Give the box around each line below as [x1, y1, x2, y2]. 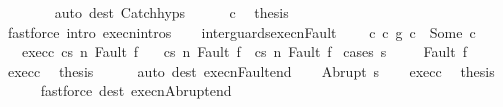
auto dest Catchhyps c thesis [54, 2, 289, 22]
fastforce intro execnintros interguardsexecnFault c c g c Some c [7, 21, 476, 42]
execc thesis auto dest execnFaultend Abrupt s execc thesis [7, 60, 495, 81]
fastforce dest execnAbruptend [40, 80, 232, 101]
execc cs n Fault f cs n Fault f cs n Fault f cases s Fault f [21, 41, 467, 62]
